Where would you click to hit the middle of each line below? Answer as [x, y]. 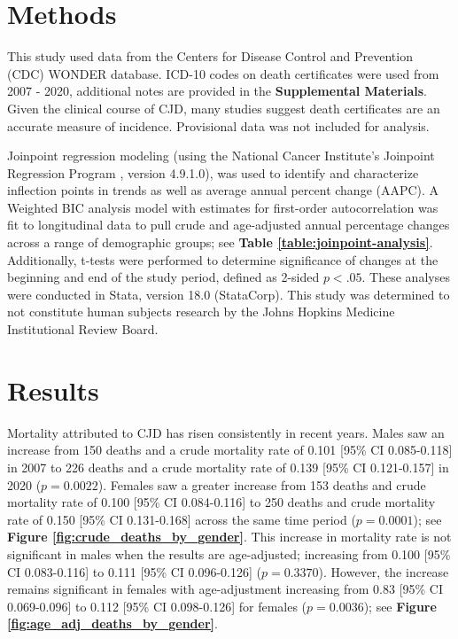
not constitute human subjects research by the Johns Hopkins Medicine [201, 312]
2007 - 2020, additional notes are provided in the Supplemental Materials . [217, 91]
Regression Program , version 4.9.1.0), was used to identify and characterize [213, 172]
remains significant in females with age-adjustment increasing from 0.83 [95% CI [225, 589]
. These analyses [406, 277]
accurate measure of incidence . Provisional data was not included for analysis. [218, 125]
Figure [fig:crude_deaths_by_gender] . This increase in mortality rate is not [229, 537]
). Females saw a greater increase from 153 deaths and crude [262, 484]
